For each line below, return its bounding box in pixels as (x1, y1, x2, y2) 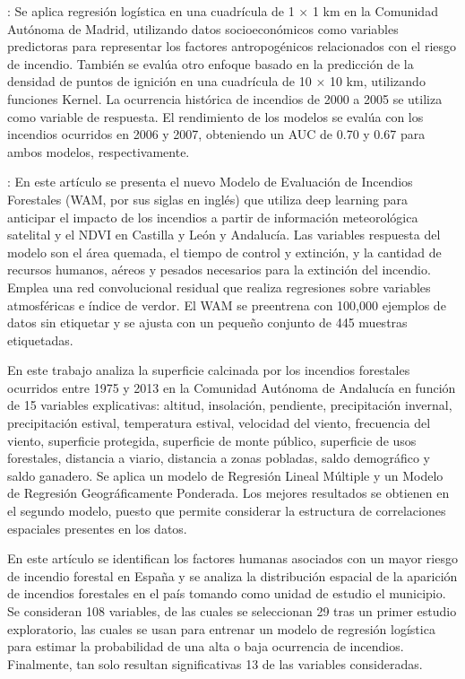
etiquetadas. (7, 330, 73, 349)
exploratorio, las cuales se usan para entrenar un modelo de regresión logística (7, 619, 435, 638)
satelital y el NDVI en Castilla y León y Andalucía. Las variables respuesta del (7, 225, 441, 244)
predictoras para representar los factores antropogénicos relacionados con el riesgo (7, 37, 457, 56)
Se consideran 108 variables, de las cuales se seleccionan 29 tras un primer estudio (7, 602, 457, 620)
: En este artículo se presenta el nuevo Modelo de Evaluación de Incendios (7, 172, 413, 191)
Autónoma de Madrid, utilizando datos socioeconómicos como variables (7, 19, 399, 38)
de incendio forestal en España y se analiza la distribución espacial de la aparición (7, 566, 458, 585)
